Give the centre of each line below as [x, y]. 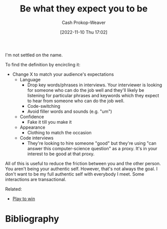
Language [30, 79]
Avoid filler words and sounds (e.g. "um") [70, 111]
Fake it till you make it [50, 122]
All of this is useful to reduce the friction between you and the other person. [83, 163]
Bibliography [32, 219]
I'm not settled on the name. [34, 55]
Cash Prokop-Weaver [84, 22]
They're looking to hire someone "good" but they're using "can [92, 143]
